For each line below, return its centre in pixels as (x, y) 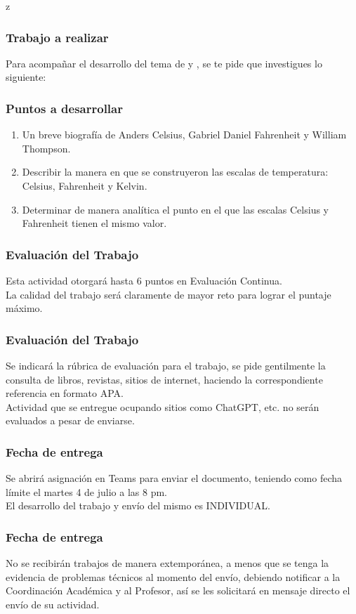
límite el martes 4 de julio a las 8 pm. (86, 491)
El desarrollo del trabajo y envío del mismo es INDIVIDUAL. (138, 505)
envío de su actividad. (53, 604)
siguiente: (26, 77)
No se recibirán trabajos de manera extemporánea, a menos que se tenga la (167, 563)
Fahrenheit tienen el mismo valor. (94, 223)
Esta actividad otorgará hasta (70, 280)
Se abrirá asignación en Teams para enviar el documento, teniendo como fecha (174, 478)
